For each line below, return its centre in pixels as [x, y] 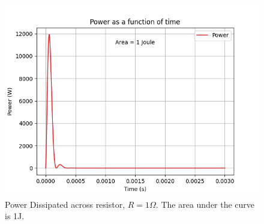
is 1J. [15, 216]
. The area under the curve [205, 204]
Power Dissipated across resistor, [65, 204]
